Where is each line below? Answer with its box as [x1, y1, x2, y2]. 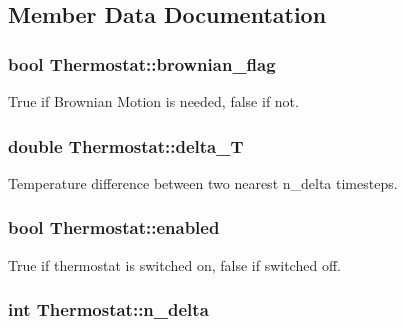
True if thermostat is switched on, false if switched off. [8, 254, 341, 275]
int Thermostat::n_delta [8, 297, 209, 322]
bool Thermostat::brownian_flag [8, 51, 276, 76]
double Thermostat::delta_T [8, 133, 244, 158]
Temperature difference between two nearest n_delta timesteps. [8, 172, 398, 193]
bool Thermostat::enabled [8, 215, 220, 240]
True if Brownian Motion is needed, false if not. [8, 91, 299, 111]
